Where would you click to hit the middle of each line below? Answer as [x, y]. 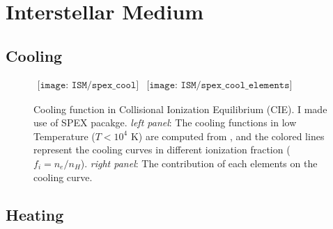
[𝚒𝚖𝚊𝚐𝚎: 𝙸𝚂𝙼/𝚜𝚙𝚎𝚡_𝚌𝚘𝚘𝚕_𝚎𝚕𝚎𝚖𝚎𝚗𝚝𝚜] [219, 85]
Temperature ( [64, 136]
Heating [35, 214]
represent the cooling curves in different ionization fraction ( [162, 150]
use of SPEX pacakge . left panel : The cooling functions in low [165, 122]
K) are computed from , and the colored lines [227, 136]
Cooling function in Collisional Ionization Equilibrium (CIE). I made [180, 109]
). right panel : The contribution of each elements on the [199, 163]
